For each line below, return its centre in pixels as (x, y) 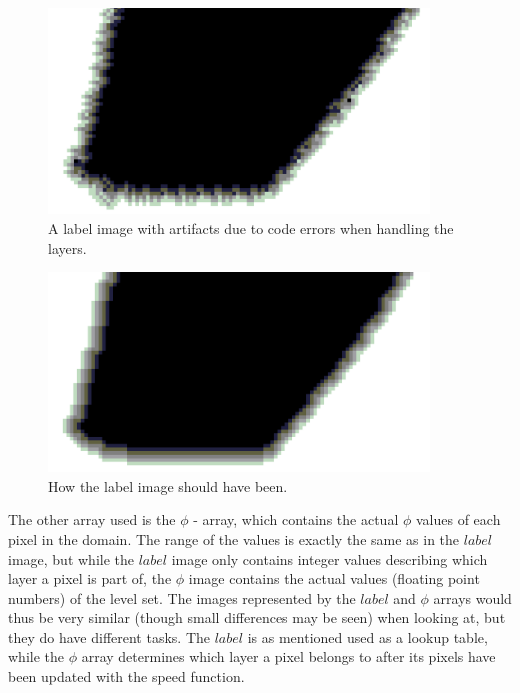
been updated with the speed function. (126, 676)
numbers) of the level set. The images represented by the (182, 597)
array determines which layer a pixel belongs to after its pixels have (288, 656)
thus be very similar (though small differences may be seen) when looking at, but (257, 617)
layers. (67, 247)
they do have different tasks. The (109, 636)
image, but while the (71, 558)
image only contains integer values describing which (329, 558)
